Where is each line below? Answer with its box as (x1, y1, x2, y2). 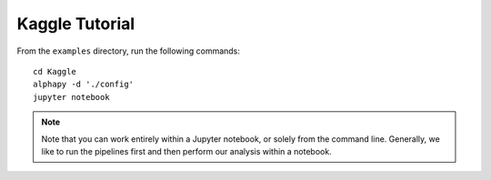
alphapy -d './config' (33, 79, 135, 90)
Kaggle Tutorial (16, 14, 135, 34)
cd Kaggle (33, 66, 76, 76)
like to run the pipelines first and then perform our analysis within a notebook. (41, 145, 332, 156)
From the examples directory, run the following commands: (16, 45, 241, 56)
